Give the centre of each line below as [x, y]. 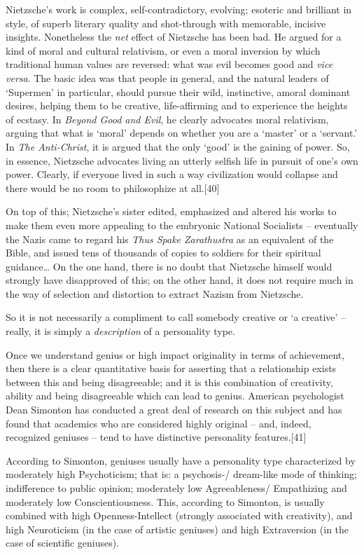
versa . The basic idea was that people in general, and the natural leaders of [167, 77]
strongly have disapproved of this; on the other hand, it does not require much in [180, 280]
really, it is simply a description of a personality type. [120, 331]
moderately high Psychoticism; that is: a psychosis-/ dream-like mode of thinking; [182, 474]
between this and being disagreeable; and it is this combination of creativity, [169, 382]
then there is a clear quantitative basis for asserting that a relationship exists [171, 368]
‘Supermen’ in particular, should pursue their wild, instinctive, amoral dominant [178, 91]
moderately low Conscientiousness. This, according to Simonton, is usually [165, 501]
